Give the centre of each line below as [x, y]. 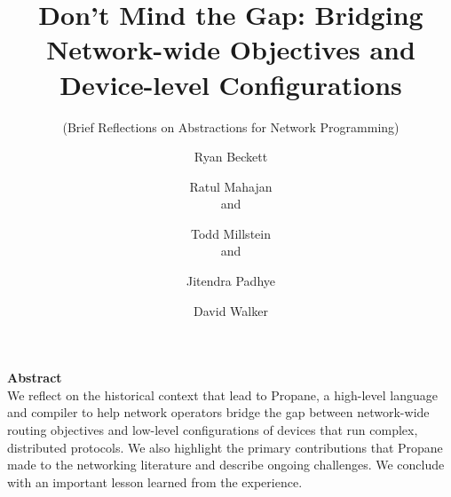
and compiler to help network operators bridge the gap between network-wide [218, 412]
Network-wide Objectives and [231, 49]
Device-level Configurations [231, 84]
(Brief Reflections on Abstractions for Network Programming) [231, 126]
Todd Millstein [231, 233]
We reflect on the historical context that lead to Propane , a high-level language [222, 394]
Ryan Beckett [231, 157]
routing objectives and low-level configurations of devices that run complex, [213, 430]
